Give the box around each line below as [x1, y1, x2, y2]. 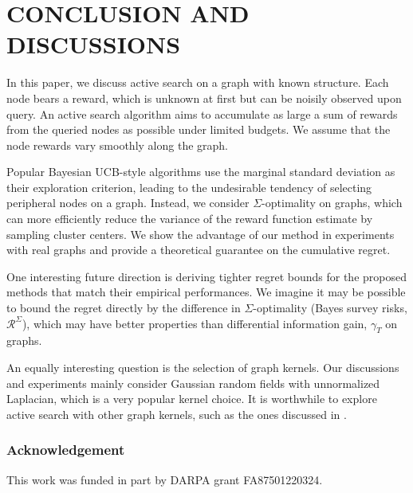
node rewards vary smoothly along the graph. [6, 136, 228, 153]
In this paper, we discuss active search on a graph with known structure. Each [6, 74, 389, 91]
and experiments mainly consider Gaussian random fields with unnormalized [6, 374, 380, 391]
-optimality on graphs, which [262, 194, 403, 211]
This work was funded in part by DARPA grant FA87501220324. [6, 471, 323, 487]
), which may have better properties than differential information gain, [22, 315, 368, 331]
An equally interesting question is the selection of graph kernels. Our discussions [6, 359, 399, 376]
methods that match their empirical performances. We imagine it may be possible [6, 284, 406, 300]
